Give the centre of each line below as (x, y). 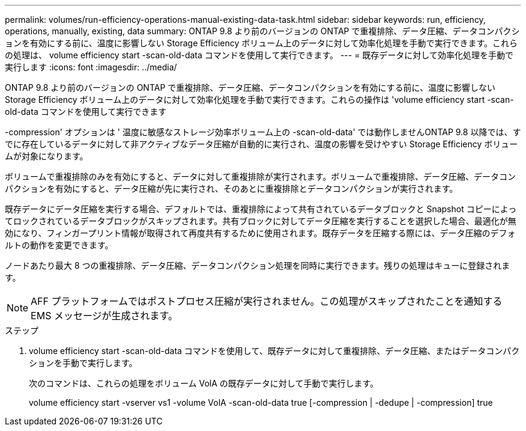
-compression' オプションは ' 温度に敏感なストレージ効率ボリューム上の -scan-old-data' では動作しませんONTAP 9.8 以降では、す (263, 132)
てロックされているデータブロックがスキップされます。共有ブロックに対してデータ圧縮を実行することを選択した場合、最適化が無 (261, 221)
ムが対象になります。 (47, 156)
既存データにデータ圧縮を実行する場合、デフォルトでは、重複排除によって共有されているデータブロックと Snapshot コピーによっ (261, 209)
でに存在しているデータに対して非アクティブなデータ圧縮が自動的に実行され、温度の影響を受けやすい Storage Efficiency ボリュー (261, 144)
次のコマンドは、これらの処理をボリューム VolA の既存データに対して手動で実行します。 (204, 383)
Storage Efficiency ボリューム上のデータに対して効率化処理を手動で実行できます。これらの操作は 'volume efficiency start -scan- (259, 99)
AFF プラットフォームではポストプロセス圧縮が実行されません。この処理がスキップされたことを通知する (267, 301)
